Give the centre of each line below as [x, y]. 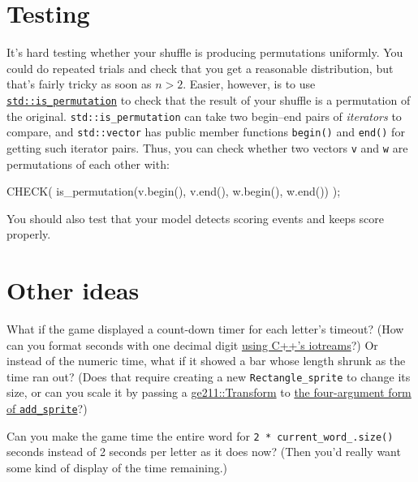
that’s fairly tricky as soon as [79, 84]
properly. [29, 234]
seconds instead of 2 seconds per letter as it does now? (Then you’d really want [204, 452]
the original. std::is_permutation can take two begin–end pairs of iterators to [204, 116]
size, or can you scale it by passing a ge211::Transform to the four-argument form [209, 392]
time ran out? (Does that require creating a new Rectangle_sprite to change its [209, 376]
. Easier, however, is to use [249, 84]
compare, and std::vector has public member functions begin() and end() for [206, 132]
